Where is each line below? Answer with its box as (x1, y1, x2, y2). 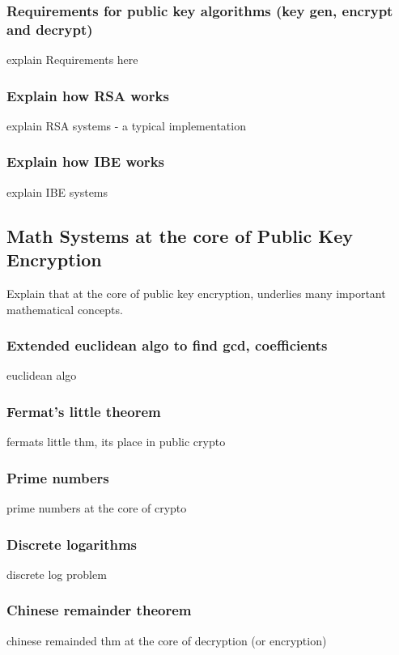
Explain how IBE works (6, 151, 164, 172)
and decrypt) (6, 19, 93, 39)
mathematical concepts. (6, 300, 123, 317)
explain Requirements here (6, 51, 138, 68)
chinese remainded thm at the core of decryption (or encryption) (6, 632, 327, 649)
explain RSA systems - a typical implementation (6, 117, 246, 134)
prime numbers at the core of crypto (6, 499, 187, 516)
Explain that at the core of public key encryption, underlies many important (6, 284, 386, 301)
